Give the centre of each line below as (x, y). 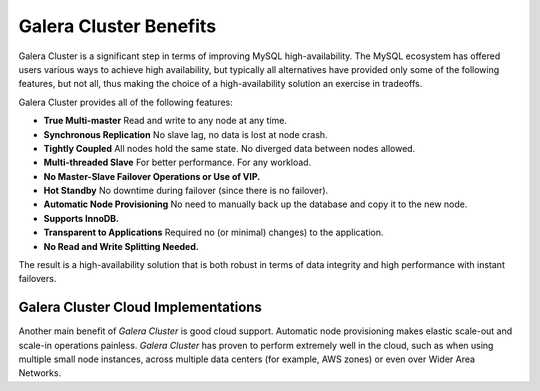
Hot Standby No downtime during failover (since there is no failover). (186, 191)
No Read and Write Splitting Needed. (121, 246)
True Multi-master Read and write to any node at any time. (165, 121)
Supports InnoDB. (81, 218)
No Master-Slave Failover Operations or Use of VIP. (152, 176)
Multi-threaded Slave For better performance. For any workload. (177, 162)
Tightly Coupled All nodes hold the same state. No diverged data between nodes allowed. (229, 148)
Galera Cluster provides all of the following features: (126, 102)
